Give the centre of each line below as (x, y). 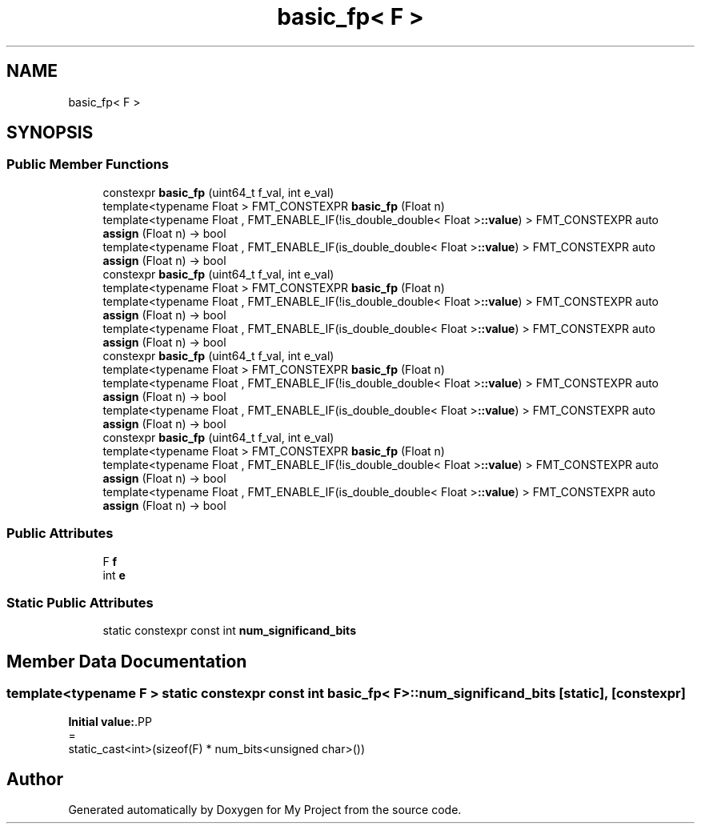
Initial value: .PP (110, 721)
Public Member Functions (88, 164)
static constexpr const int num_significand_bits (229, 631)
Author (35, 779)
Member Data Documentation (127, 661)
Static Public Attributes (80, 602)
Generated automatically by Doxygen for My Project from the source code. (265, 810)
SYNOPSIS (50, 133)
